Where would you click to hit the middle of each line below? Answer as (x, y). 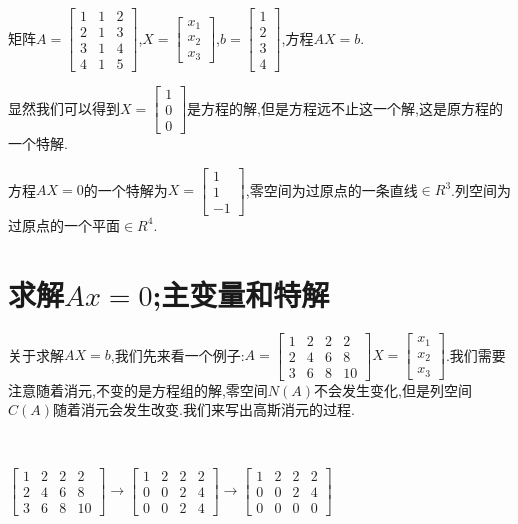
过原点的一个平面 (64, 224)
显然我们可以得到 (64, 107)
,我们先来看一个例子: (177, 354)
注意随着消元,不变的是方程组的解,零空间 (138, 389)
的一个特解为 (125, 189)
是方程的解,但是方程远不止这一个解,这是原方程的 (345, 107)
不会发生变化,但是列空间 (393, 389)
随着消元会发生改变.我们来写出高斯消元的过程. (203, 409)
